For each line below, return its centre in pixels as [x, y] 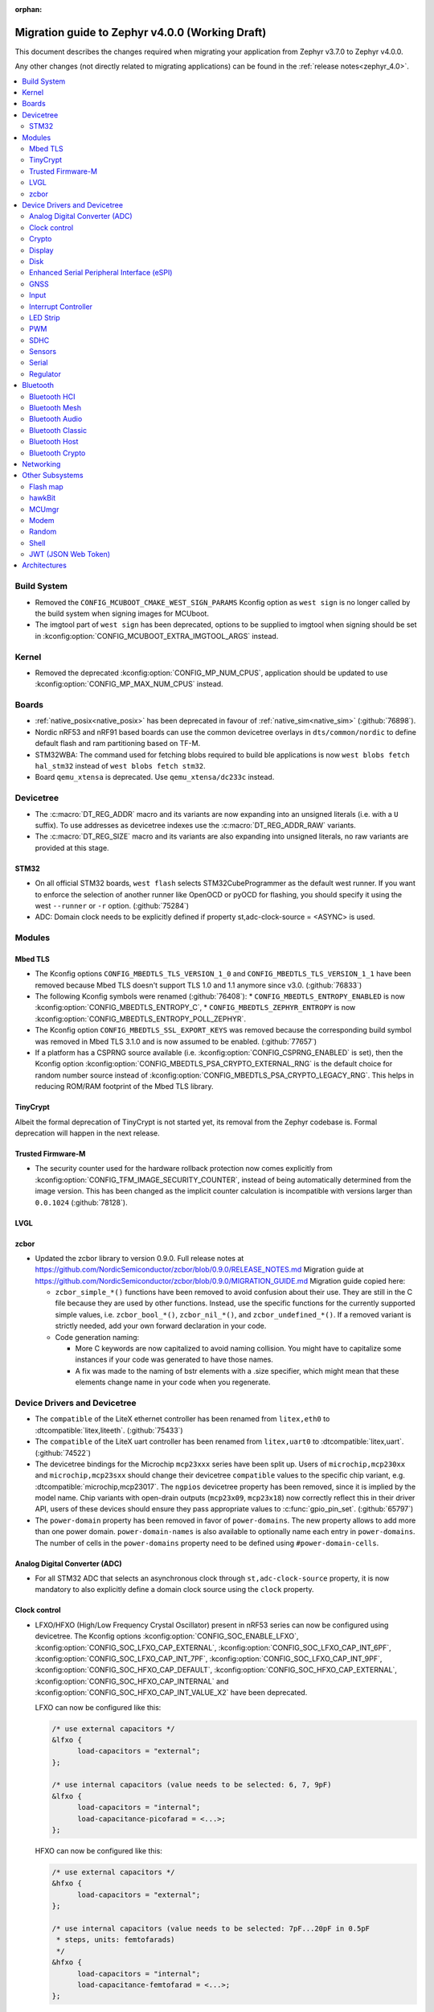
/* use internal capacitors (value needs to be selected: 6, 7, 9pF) [192, 1785]
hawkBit [43, 498]
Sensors [43, 352]
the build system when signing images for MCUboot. [122, 614]
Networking [41, 464]
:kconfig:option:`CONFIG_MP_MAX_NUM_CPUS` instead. [129, 684]
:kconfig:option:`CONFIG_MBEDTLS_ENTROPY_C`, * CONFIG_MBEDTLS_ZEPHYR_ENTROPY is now [195, 1008]
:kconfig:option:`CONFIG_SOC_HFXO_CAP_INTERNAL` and [132, 1681]
